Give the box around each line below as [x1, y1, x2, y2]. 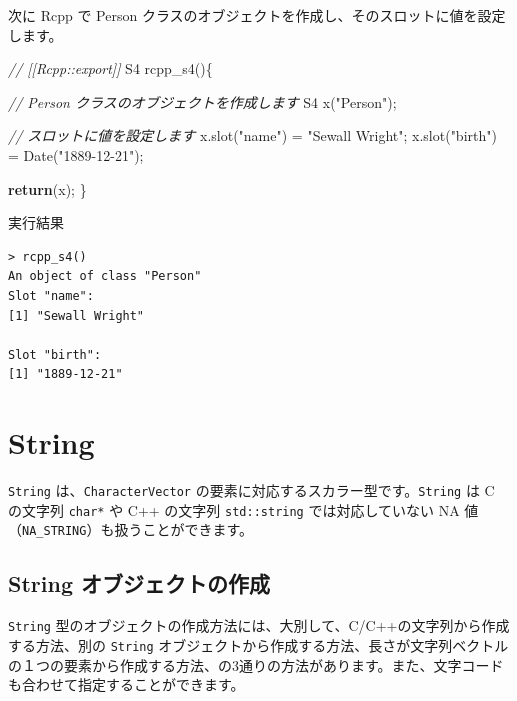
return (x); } [8, 178, 87, 199]
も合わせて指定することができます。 [8, 674, 245, 695]
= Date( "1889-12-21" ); [8, 144, 144, 165]
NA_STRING [22, 524, 87, 539]
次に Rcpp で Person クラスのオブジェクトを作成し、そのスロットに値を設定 [8, 5, 506, 25]
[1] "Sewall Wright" [8, 308, 145, 323]
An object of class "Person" [8, 269, 202, 284]
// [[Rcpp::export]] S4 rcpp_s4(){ [8, 58, 213, 79]
